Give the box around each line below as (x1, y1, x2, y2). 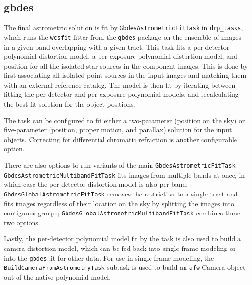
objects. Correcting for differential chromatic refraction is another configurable (4, 134, 237, 144)
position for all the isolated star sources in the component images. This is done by (4, 60, 248, 71)
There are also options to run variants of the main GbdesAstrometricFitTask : (4, 160, 237, 170)
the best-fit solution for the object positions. (4, 99, 135, 109)
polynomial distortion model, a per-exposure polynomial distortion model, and (4, 51, 237, 61)
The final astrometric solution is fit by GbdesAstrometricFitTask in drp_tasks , (4, 22, 243, 33)
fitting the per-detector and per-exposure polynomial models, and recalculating (4, 89, 239, 99)
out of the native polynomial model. (4, 271, 111, 282)
